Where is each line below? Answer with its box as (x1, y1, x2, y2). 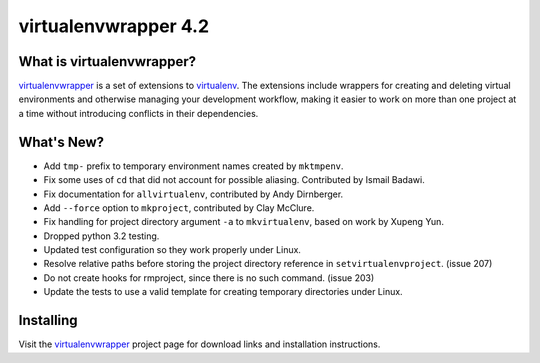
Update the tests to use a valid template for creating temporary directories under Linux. (43, 286, 404, 298)
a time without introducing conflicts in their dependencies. (18, 107, 259, 119)
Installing (18, 312, 79, 329)
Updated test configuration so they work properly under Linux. (43, 244, 302, 256)
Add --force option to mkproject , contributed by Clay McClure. (43, 201, 315, 214)
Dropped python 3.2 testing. (43, 230, 160, 242)
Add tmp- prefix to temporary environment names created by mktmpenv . (43, 160, 344, 172)
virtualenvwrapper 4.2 (18, 15, 210, 37)
